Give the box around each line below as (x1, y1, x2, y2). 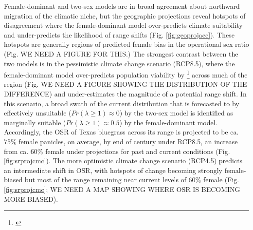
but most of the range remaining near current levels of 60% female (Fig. (24, 174, 239, 185)
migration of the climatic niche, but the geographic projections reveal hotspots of (4, 10, 246, 20)
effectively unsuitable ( (4, 108, 72, 118)
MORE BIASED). (4, 193, 58, 204)
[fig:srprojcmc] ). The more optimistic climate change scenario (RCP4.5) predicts (4, 155, 243, 166)
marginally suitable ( (4, 117, 66, 127)
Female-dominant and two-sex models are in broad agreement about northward (4, 1, 240, 11)
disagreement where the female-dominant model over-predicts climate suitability (4, 20, 243, 30)
